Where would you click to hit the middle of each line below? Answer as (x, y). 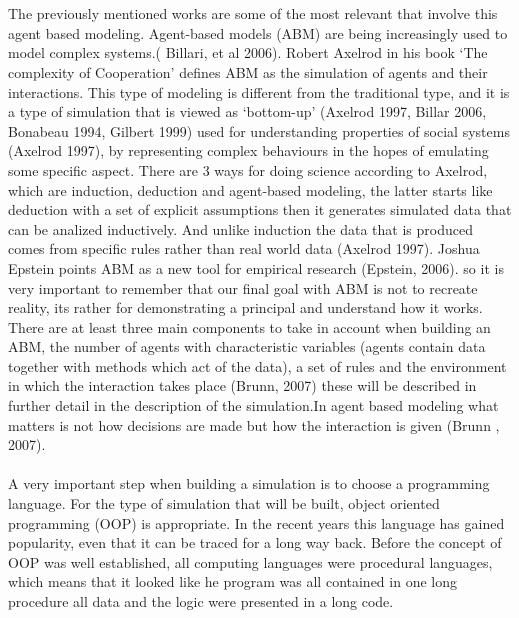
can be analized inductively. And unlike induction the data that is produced (240, 228)
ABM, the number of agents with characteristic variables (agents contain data (247, 346)
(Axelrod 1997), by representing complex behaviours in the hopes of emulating (248, 150)
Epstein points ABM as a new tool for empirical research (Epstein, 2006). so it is (256, 267)
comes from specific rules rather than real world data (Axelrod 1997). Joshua (244, 248)
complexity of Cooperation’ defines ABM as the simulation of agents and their (248, 71)
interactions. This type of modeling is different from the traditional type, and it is (259, 91)
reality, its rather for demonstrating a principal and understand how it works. (245, 307)
